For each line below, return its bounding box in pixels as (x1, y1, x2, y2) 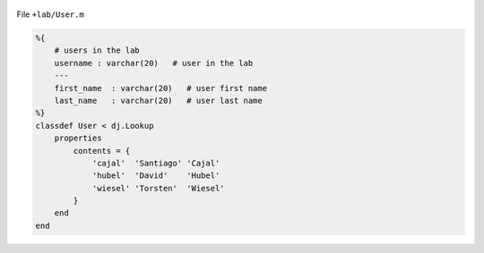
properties (54, 133, 102, 143)
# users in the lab (54, 46, 141, 55)
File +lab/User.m (16, 9, 84, 20)
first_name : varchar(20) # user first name (54, 83, 268, 93)
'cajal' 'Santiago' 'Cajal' (91, 157, 220, 168)
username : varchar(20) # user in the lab (54, 58, 254, 68)
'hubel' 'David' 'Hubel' (91, 171, 220, 181)
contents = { (73, 146, 131, 156)
